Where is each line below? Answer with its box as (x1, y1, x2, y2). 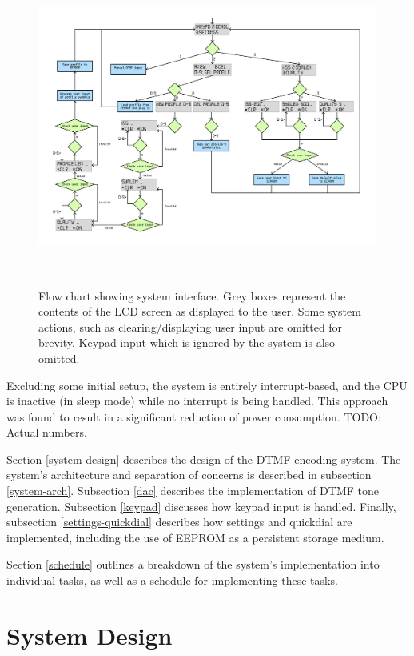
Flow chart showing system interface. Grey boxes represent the (38, 287, 346, 304)
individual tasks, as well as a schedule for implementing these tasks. (6, 572, 338, 589)
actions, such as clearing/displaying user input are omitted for (38, 318, 343, 335)
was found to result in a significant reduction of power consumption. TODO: (6, 408, 381, 425)
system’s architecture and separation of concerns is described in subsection (6, 466, 372, 483)
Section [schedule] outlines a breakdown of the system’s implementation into (6, 556, 380, 573)
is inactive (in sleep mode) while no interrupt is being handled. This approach (6, 392, 388, 409)
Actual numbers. (6, 424, 87, 441)
